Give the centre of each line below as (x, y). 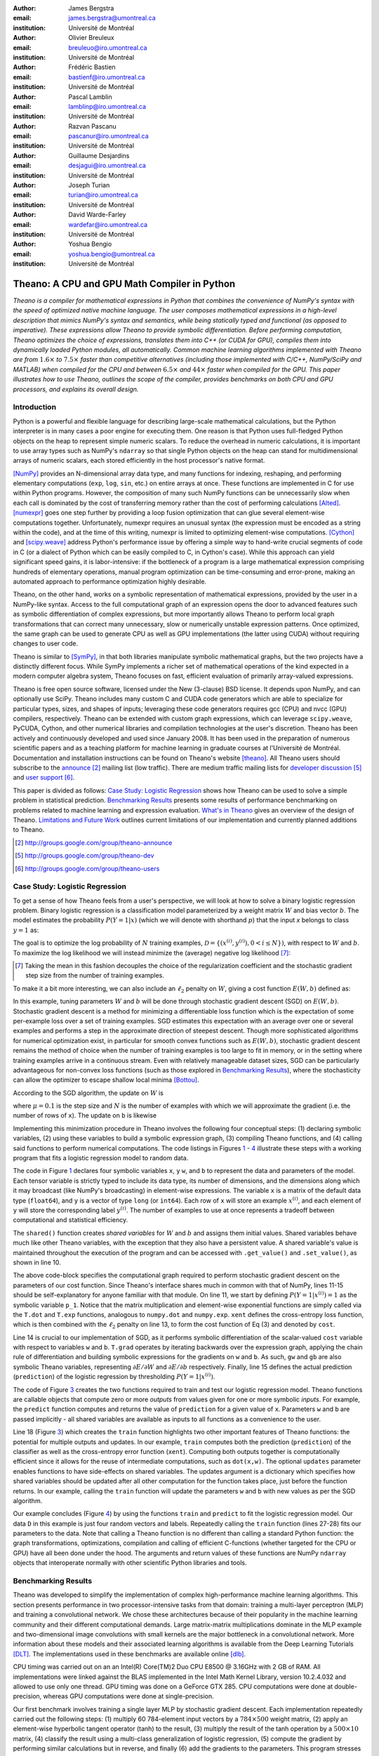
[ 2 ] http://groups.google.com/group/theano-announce (94, 842)
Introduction (34, 407)
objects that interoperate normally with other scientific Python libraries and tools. (130, 1563)
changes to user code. (46, 643)
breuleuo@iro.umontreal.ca (108, 47)
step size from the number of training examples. (95, 976)
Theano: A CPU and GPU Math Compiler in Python (124, 283)
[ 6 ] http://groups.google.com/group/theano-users (87, 868)
